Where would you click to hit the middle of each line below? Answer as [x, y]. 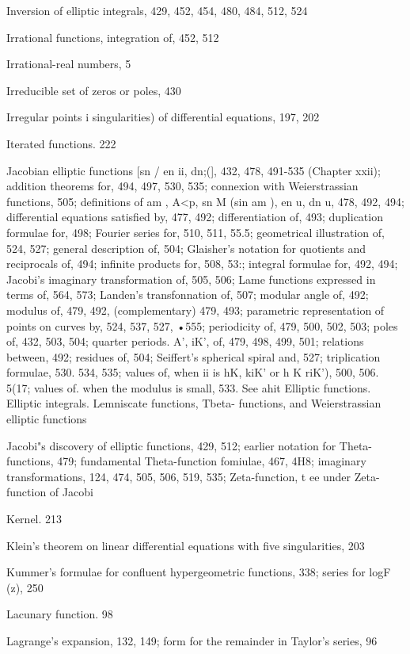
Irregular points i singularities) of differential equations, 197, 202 [163, 117]
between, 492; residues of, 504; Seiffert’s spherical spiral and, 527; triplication [194, 356]
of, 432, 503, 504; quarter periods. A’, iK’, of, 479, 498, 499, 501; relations [185, 341]
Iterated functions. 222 [61, 143]
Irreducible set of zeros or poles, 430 [94, 90]
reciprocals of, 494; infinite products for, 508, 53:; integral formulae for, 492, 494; [202, 264]
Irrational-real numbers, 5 [69, 64]
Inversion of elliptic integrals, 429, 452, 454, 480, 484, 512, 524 [157, 10]
